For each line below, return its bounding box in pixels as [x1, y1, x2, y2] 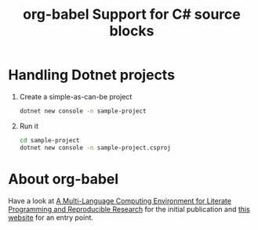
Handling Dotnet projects [8, 66, 175, 84]
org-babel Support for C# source [23, 5, 241, 23]
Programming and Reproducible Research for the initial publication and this [8, 204, 251, 214]
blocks [109, 22, 154, 40]
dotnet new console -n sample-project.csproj [19, 143, 171, 152]
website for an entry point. [8, 213, 94, 222]
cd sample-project [19, 136, 80, 144]
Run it [19, 121, 39, 131]
